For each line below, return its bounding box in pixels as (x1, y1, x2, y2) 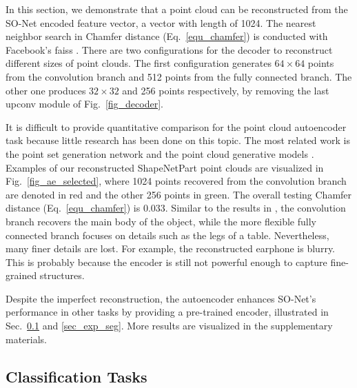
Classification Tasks (6, 365, 147, 387)
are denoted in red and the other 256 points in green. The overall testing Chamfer (6, 187, 352, 201)
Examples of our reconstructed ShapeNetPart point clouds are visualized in (6, 160, 324, 174)
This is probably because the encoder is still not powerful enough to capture (6, 254, 327, 269)
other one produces (6, 83, 86, 97)
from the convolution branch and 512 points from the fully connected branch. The (6, 69, 352, 83)
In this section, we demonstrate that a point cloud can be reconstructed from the (6, 2, 348, 16)
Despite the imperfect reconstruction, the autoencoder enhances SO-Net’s (6, 291, 316, 305)
